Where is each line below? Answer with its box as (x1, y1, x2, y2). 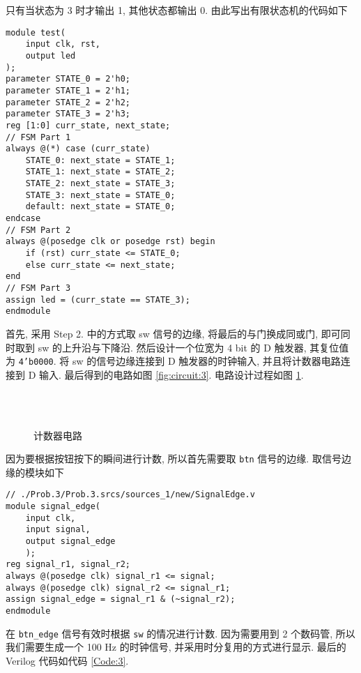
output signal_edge (25, 536, 116, 547)
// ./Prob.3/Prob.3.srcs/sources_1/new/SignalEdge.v (6, 490, 255, 500)
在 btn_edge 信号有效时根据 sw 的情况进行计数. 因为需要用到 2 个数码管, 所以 (6, 626, 355, 640)
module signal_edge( (6, 501, 101, 512)
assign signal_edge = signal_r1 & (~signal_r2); (6, 594, 236, 605)
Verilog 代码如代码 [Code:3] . (6, 653, 129, 667)
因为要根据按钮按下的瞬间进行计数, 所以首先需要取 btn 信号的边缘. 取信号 (6, 451, 341, 466)
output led (25, 50, 76, 61)
